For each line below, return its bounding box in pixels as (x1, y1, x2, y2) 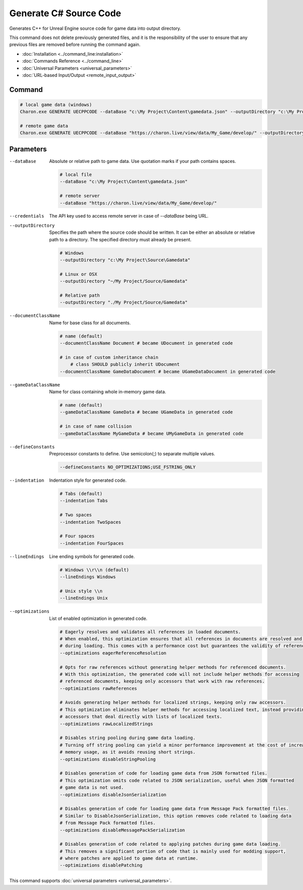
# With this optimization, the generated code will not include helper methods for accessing (60, 671, 300, 677)
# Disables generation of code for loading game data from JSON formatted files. (60, 771, 268, 776)
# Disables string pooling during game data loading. (60, 735, 196, 741)
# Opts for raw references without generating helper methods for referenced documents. (60, 664, 286, 670)
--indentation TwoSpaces (60, 519, 121, 525)
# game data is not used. (60, 785, 124, 790)
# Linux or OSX (60, 271, 97, 277)
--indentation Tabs (60, 498, 108, 503)
